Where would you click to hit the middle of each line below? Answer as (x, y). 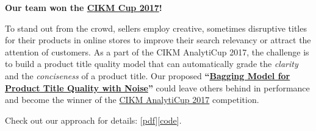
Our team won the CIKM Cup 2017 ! (84, 7)
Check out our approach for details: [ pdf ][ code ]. (93, 120)
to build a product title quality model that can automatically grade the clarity (152, 64)
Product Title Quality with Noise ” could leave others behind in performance (157, 87)
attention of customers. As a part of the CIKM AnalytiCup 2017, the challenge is (157, 51)
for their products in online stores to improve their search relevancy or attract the (158, 40)
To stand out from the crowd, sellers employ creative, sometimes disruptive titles (156, 28)
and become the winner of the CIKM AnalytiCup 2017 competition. (132, 100)
